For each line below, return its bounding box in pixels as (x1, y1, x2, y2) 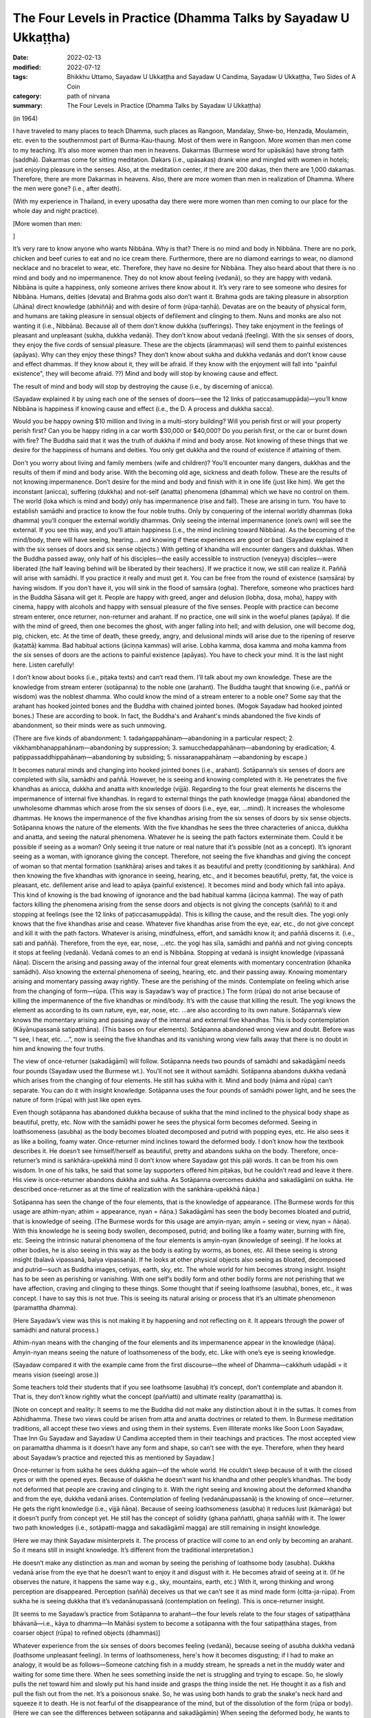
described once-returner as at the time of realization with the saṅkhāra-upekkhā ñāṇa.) (12, 1185, 260, 1194)
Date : (12, 54, 29, 62)
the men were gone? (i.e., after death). (12, 184, 122, 192)
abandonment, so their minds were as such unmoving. (12, 722, 167, 730)
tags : (12, 73, 28, 81)
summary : (12, 102, 43, 110)
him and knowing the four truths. (12, 1045, 106, 1053)
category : (12, 91, 42, 100)
